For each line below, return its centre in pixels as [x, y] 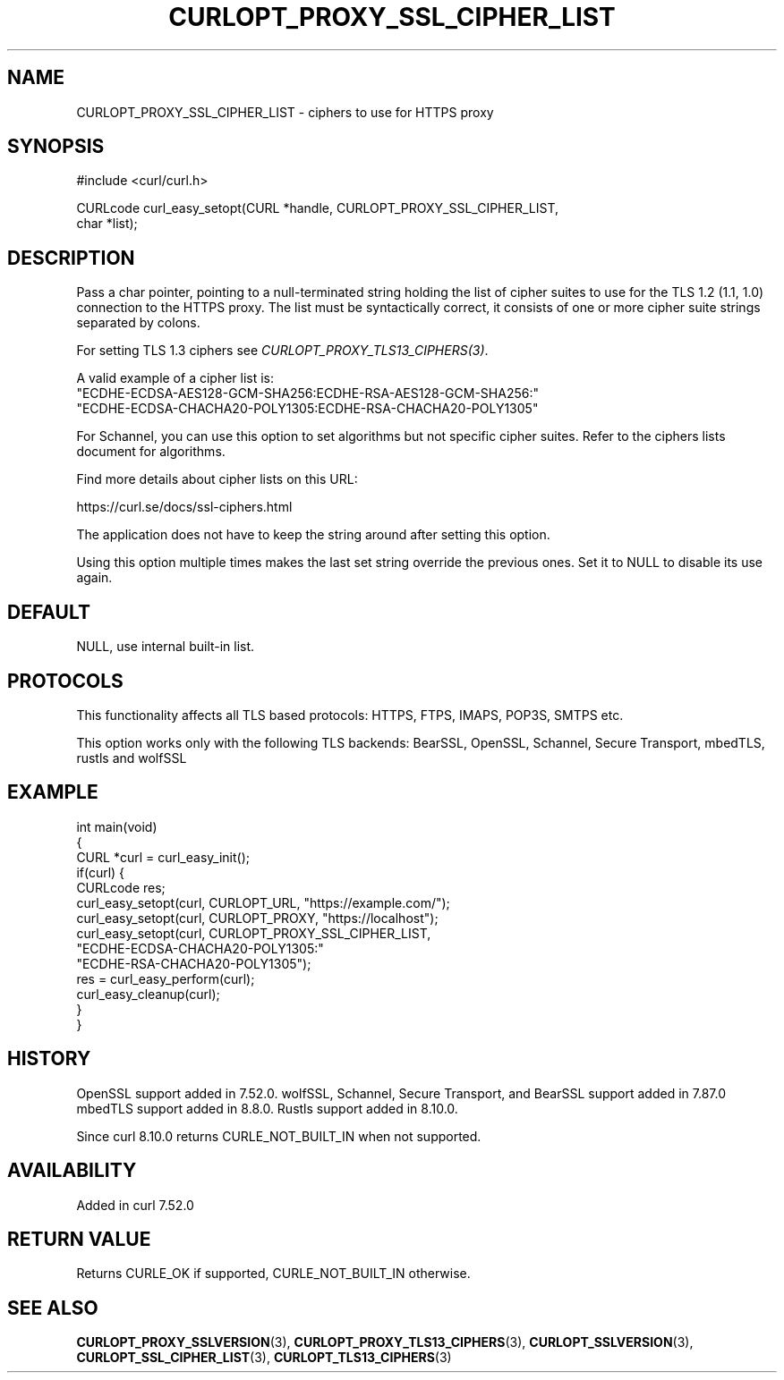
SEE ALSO [53, 1308]
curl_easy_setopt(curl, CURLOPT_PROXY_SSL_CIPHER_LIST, [254, 933]
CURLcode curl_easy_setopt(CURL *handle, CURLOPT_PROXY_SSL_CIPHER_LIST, [317, 208]
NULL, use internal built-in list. [166, 647]
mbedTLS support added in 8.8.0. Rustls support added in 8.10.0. [267, 1108]
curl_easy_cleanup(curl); [148, 994]
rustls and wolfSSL [132, 758]
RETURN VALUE [79, 1239]
